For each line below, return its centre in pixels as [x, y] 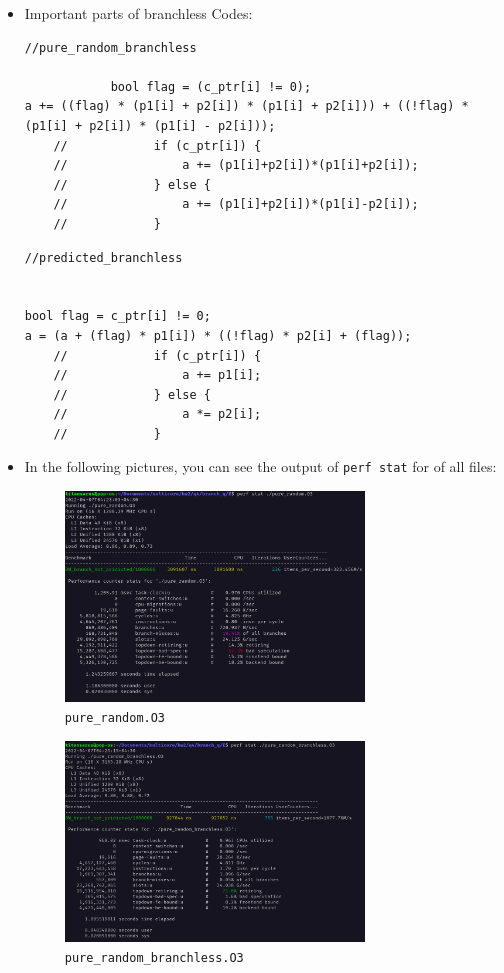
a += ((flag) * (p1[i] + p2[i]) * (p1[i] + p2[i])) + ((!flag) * [246, 106]
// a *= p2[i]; [157, 414]
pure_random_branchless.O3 [154, 957]
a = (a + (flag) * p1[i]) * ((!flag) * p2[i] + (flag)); [218, 335]
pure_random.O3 [115, 718]
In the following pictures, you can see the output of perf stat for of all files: [260, 466]
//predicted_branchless [103, 257]
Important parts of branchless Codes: [138, 13]
